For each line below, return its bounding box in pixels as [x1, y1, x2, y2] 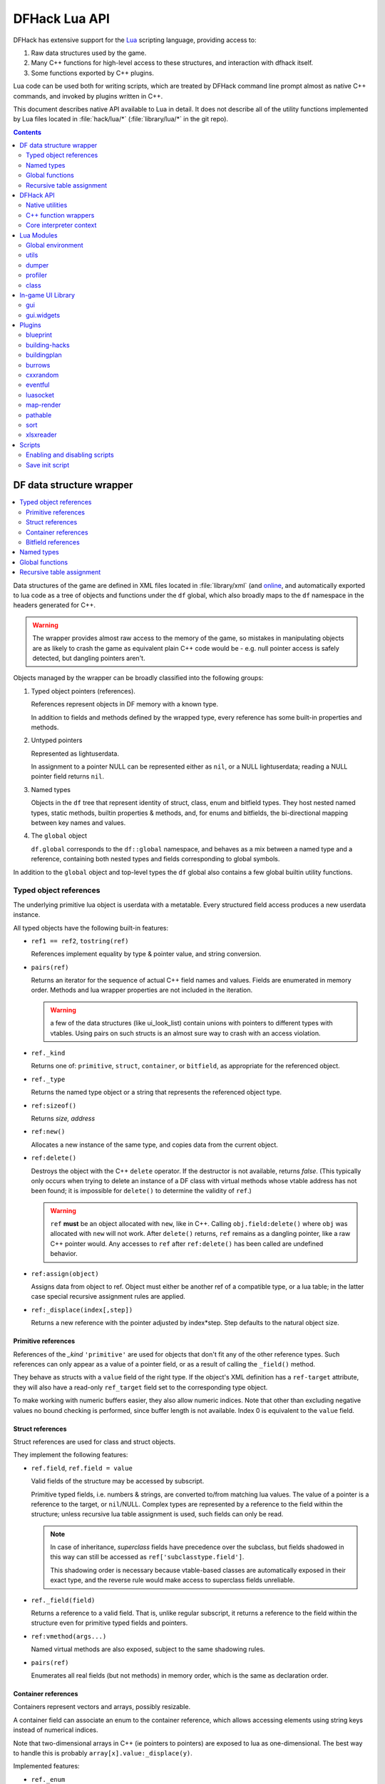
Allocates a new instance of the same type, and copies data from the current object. [31, 1140, 278, 1149]
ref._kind [31, 1049, 66, 1058]
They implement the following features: [13, 1451, 128, 1459]
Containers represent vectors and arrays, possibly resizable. [13, 1703, 191, 1711]
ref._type [31, 1075, 66, 1083]
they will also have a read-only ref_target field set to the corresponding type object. [13, 1383, 268, 1392]
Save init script [26, 460, 70, 469]
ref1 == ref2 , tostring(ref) [31, 936, 129, 945]
